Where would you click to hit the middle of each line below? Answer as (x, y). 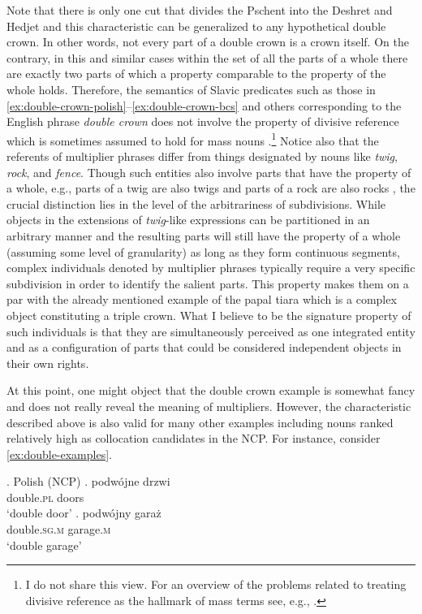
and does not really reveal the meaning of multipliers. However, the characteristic (209, 406)
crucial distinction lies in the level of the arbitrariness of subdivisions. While (196, 203)
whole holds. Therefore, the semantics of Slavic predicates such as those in (191, 89)
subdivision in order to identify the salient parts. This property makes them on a (208, 283)
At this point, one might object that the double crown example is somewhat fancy (211, 390)
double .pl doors (45, 497)
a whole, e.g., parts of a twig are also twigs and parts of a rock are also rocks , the (211, 188)
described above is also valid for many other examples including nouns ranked (200, 422)
